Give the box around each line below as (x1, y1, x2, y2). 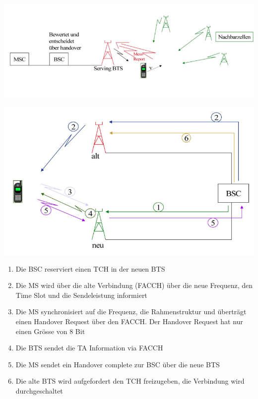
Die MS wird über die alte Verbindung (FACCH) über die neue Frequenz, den (15, 280, 253, 290)
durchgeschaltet (15, 385, 63, 396)
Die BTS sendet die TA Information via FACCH (15, 342, 163, 353)
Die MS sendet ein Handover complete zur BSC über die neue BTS (15, 359, 220, 369)
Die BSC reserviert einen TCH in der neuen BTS (15, 263, 165, 274)
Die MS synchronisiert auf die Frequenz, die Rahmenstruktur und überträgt (15, 306, 247, 317)
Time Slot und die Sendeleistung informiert (15, 289, 147, 300)
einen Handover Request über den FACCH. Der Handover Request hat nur (15, 316, 243, 327)
